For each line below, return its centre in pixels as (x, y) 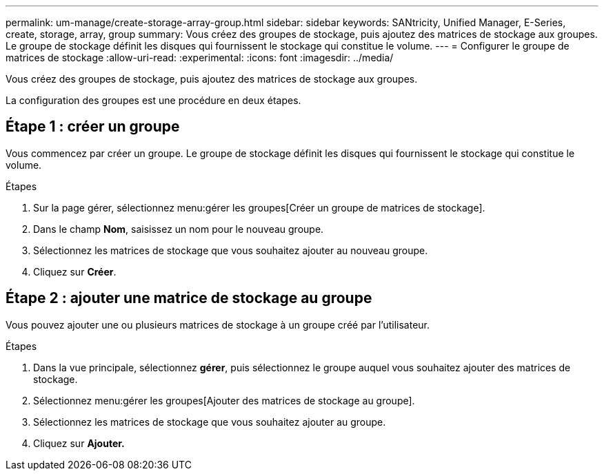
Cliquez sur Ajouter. (79, 443)
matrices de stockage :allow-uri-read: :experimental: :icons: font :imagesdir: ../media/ (200, 58)
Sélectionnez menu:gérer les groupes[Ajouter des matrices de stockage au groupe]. (224, 400)
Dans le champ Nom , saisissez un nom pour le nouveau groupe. (179, 229)
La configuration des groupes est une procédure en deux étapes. (153, 100)
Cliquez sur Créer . (75, 271)
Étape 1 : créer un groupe (93, 127)
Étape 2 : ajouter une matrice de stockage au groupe (189, 298)
